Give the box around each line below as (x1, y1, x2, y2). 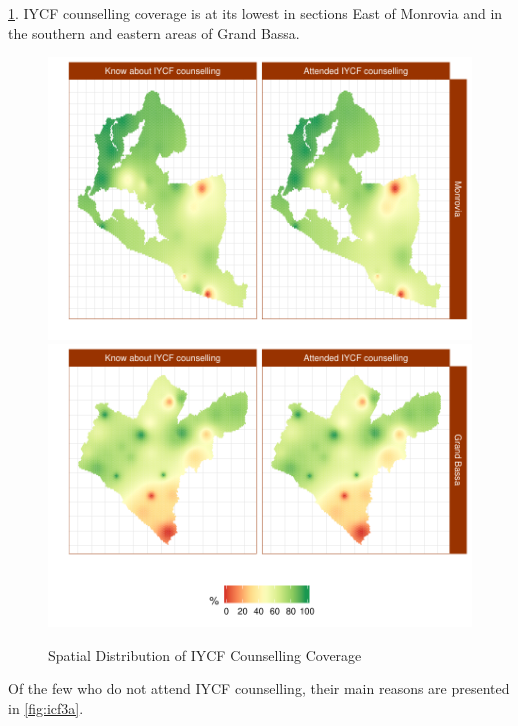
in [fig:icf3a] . (8, 697, 84, 718)
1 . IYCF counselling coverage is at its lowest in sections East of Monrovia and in (8, 3, 503, 23)
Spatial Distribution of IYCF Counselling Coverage (48, 644, 362, 665)
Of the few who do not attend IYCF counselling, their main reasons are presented (8, 678, 510, 699)
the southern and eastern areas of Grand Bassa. (8, 22, 300, 43)
